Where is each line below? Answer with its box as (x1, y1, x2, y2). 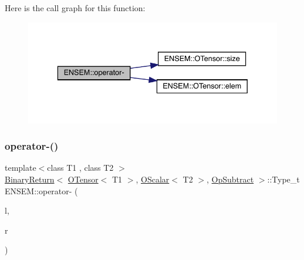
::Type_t (267, 173, 300, 185)
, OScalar (136, 173, 170, 185)
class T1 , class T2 (47, 161, 114, 174)
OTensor (67, 173, 99, 185)
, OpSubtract (207, 173, 254, 185)
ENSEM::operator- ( (5, 184, 78, 197)
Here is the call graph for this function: (5, 2, 146, 13)
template (5, 161, 36, 174)
